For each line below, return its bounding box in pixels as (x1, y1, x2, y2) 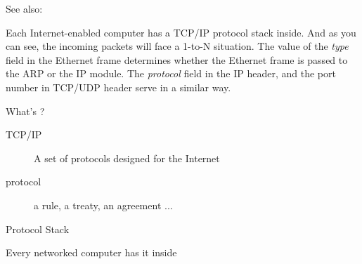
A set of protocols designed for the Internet (34, 150, 220, 165)
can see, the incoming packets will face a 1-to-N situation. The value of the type (6, 39, 349, 53)
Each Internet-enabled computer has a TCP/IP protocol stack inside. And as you (6, 25, 356, 39)
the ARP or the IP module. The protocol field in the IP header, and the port (6, 66, 336, 81)
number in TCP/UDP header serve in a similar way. (6, 79, 231, 94)
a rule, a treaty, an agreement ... (34, 197, 173, 212)
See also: (6, 1, 43, 15)
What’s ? (6, 103, 45, 118)
